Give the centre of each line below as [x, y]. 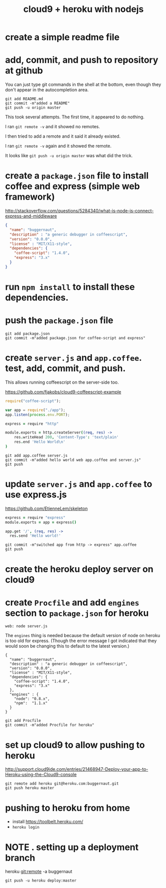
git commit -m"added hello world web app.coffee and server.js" [73, 460]
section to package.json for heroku [77, 613]
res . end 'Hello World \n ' [40, 442]
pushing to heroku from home [68, 808]
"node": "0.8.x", [32, 699]
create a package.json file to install [77, 176]
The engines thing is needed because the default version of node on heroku [83, 636]
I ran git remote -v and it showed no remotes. [53, 127]
